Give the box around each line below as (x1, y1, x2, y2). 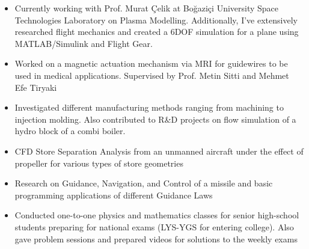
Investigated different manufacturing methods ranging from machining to (14, 101, 284, 114)
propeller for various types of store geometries (14, 156, 183, 169)
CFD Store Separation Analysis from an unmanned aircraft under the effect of (14, 144, 304, 157)
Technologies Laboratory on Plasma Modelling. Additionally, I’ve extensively (14, 13, 298, 26)
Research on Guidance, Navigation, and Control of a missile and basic (14, 177, 273, 189)
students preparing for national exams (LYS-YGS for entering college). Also (14, 220, 294, 233)
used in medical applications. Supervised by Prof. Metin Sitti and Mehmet (14, 69, 289, 81)
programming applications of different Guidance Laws (14, 188, 213, 201)
